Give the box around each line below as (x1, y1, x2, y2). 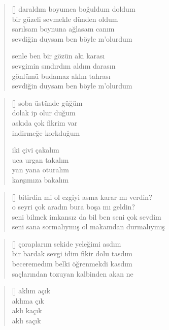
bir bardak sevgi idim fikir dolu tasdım (12, 248, 132, 259)
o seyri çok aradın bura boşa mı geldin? (12, 201, 135, 212)
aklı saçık (12, 315, 41, 326)
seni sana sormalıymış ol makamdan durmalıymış (12, 221, 165, 232)
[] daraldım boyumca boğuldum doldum (12, 4, 136, 14)
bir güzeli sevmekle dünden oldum (12, 13, 118, 24)
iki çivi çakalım (12, 144, 59, 155)
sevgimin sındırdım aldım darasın (12, 60, 116, 71)
